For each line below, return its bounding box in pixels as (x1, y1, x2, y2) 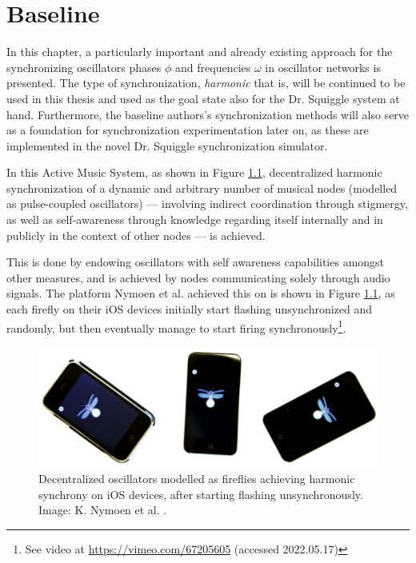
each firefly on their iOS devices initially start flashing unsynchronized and (6, 301, 373, 317)
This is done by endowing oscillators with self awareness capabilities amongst (6, 254, 385, 270)
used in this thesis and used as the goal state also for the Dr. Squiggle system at (6, 90, 400, 106)
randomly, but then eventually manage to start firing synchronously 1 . (6, 317, 346, 336)
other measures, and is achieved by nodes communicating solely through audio (6, 269, 390, 285)
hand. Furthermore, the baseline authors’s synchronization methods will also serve (6, 106, 410, 122)
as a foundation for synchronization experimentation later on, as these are (6, 122, 369, 138)
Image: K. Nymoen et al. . (38, 501, 167, 518)
